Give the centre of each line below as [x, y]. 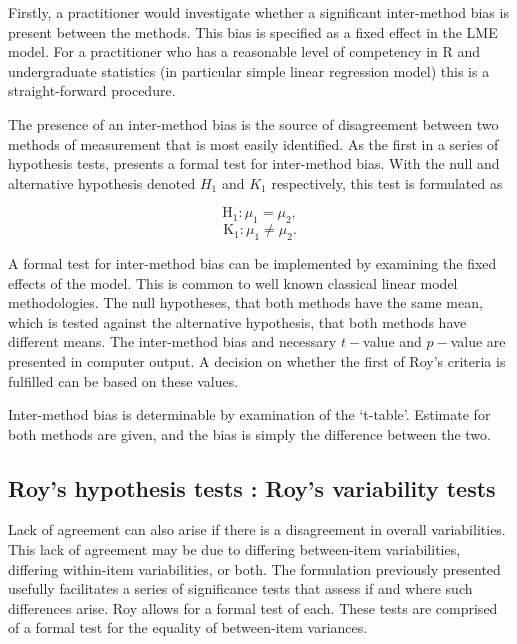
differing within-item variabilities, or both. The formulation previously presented [254, 568]
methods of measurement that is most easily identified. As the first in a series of [253, 143]
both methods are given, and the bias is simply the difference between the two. [249, 433]
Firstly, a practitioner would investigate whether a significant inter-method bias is [258, 12]
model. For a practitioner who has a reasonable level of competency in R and [244, 51]
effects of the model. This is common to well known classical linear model [233, 282]
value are [478, 341]
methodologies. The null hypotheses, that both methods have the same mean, [245, 302]
